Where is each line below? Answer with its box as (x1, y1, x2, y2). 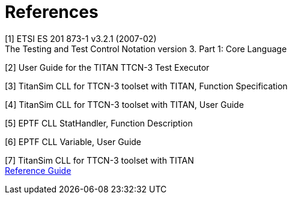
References (5, 2, 99, 22)
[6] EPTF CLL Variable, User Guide (5, 136, 142, 147)
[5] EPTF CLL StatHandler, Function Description (5, 117, 193, 128)
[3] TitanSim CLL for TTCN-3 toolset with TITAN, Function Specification (5, 80, 288, 91)
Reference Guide (5, 165, 71, 176)
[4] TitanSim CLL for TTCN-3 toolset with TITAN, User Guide (5, 99, 244, 110)
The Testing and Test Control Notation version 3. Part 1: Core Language (5, 43, 287, 54)
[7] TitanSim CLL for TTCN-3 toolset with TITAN (5, 155, 194, 165)
